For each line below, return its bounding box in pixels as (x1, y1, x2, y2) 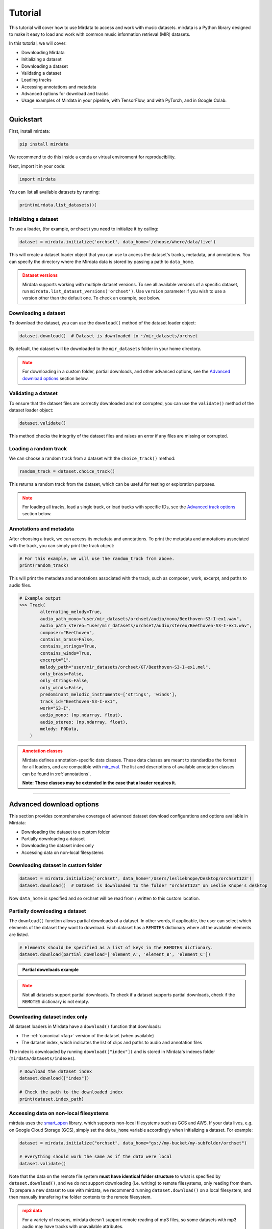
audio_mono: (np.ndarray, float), (40, 712, 123, 718)
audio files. (9, 582, 31, 588)
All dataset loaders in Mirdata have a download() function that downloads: (9, 1024, 161, 1029)
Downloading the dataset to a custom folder (21, 829, 110, 835)
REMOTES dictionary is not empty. (22, 998, 89, 1005)
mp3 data (22, 1207, 43, 1214)
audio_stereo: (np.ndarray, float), (40, 719, 128, 725)
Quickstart (9, 116, 43, 124)
